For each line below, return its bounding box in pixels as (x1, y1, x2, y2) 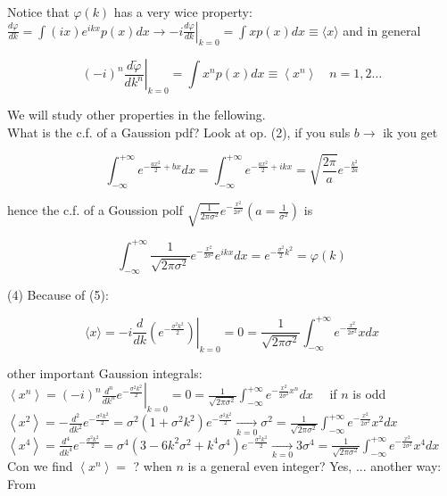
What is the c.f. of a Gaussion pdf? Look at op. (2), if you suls (7, 122, 351, 141)
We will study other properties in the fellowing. (7, 105, 266, 124)
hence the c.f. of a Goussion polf (7, 201, 184, 219)
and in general (343, 21, 421, 39)
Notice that (7, 3, 70, 21)
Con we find (7, 457, 73, 475)
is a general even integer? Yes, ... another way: (187, 457, 442, 475)
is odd (352, 384, 386, 403)
